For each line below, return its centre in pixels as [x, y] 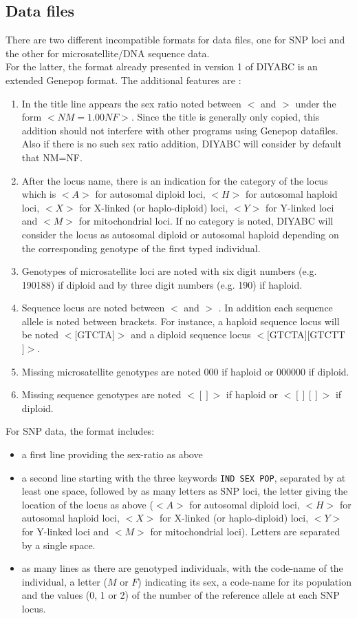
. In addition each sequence [275, 308]
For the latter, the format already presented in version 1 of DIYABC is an [162, 66]
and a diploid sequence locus [191, 334]
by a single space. [58, 545]
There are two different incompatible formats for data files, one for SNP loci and [175, 40]
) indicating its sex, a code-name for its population [245, 581]
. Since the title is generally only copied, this [225, 117]
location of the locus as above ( [87, 504]
